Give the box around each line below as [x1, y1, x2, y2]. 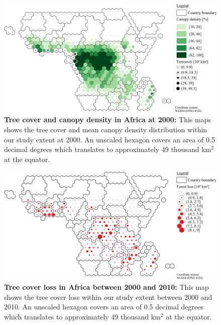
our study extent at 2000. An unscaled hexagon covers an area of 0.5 [4, 134, 215, 144]
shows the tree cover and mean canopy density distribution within [4, 124, 207, 134]
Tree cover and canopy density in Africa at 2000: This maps [4, 114, 211, 125]
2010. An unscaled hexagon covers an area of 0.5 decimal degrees [4, 301, 203, 312]
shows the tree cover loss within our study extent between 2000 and [4, 291, 212, 302]
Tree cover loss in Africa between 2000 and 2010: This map [4, 282, 209, 292]
